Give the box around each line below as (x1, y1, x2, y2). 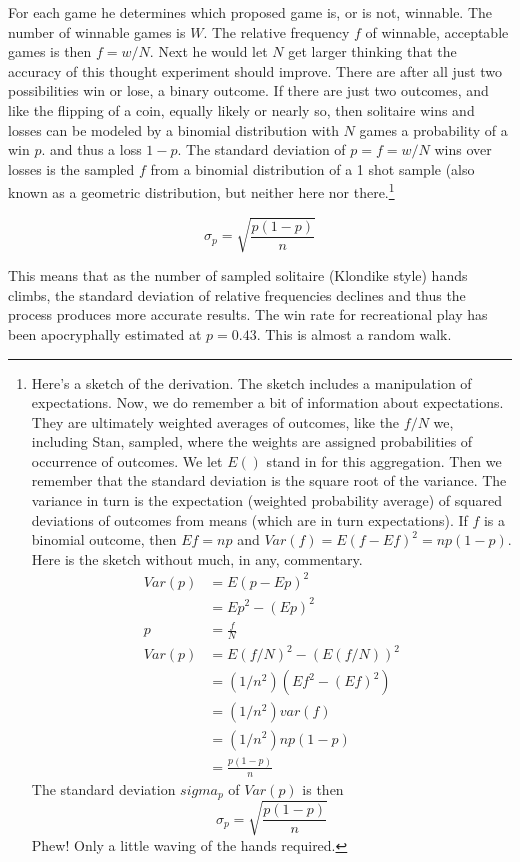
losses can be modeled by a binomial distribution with (8, 119, 339, 140)
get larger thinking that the (288, 41, 457, 62)
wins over (434, 139, 492, 160)
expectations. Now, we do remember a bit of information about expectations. (31, 392, 504, 413)
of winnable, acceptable (365, 21, 509, 42)
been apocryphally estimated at (8, 323, 202, 344)
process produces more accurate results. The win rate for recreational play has (8, 304, 488, 325)
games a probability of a (359, 119, 508, 140)
